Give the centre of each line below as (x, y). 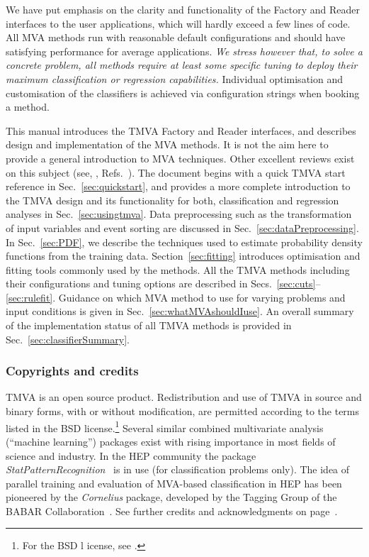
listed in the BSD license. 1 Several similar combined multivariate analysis (165, 426)
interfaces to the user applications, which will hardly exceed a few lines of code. (178, 23)
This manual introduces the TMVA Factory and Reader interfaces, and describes (181, 130)
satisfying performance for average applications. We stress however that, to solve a (184, 51)
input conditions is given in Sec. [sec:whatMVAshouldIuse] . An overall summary (180, 311)
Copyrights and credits (72, 371)
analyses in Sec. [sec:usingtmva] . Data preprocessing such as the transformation (179, 214)
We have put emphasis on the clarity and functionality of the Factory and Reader (183, 9)
